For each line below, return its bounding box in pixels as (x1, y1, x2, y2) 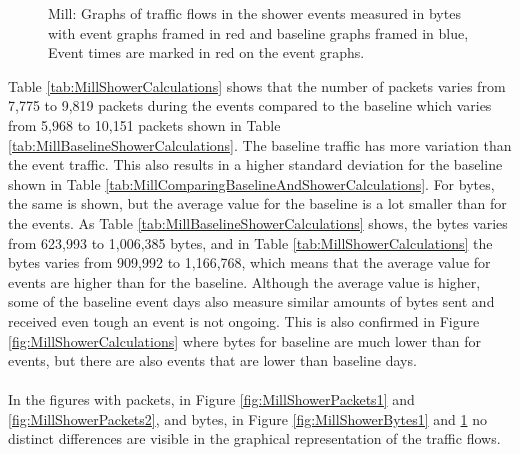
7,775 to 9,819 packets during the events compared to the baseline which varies (8, 95, 492, 116)
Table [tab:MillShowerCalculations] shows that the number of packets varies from (8, 75, 506, 96)
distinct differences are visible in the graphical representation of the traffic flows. (8, 428, 501, 449)
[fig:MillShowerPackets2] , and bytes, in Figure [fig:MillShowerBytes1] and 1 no (8, 408, 487, 429)
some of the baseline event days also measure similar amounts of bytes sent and (8, 291, 495, 312)
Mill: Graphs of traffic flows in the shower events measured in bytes (48, 3, 461, 23)
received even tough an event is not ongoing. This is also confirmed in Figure (8, 310, 480, 331)
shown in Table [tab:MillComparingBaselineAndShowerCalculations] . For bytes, (8, 173, 495, 194)
